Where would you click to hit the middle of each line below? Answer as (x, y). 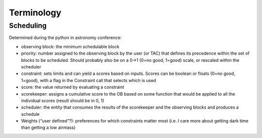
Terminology (35, 13)
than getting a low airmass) (48, 127)
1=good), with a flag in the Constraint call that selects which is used (89, 80)
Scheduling (28, 26)
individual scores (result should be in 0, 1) (63, 100)
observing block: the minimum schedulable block (70, 46)
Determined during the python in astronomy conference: (65, 38)
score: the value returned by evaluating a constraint (73, 87)
